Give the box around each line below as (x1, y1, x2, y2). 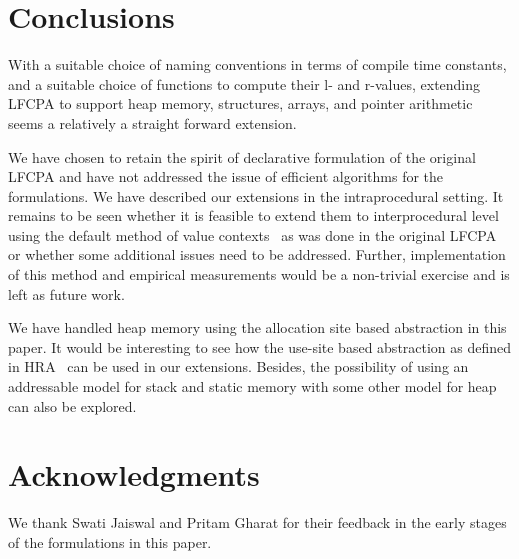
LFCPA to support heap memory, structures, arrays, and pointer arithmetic (8, 93, 473, 114)
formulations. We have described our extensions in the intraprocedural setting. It (8, 185, 504, 206)
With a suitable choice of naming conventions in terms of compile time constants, (8, 54, 507, 75)
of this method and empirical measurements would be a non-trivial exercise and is (8, 264, 510, 285)
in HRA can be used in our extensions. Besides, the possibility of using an (8, 356, 469, 377)
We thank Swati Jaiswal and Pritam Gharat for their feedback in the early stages (8, 512, 507, 533)
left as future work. (8, 283, 125, 304)
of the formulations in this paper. (8, 531, 212, 552)
